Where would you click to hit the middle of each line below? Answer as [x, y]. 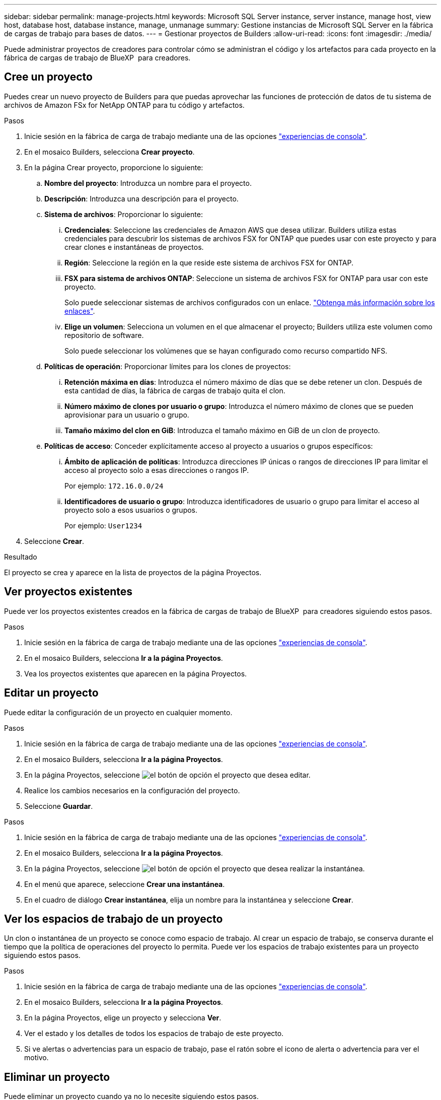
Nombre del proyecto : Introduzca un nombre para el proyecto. [148, 183]
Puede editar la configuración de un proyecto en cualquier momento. [118, 712]
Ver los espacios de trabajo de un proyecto [114, 919]
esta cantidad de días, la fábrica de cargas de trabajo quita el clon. [175, 390]
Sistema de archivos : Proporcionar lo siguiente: [124, 214]
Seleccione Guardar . [59, 806]
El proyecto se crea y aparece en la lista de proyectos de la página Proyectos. [133, 572]
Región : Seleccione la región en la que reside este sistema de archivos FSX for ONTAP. [209, 262]
